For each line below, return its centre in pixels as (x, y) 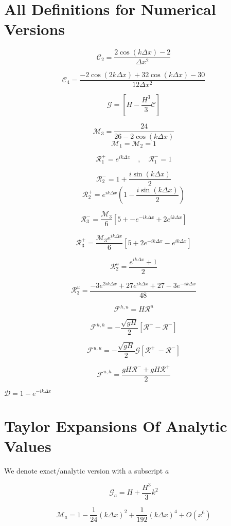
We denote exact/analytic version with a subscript (84, 470)
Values (28, 446)
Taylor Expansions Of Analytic (116, 425)
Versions (35, 29)
